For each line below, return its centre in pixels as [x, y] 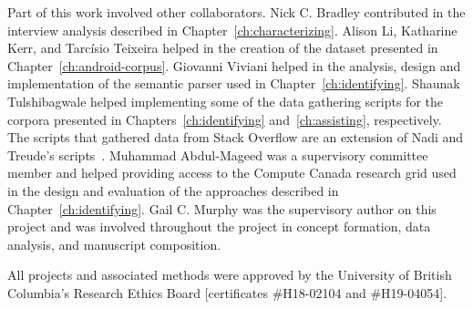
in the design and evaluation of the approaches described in [173, 190]
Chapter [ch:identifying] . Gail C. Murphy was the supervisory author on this [222, 208]
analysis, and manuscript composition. [114, 244]
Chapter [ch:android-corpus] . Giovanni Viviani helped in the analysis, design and [234, 65]
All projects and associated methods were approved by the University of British [230, 275]
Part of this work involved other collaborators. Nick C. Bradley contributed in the [236, 12]
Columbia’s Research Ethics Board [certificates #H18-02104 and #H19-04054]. [227, 292]
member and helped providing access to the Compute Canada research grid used [232, 173]
